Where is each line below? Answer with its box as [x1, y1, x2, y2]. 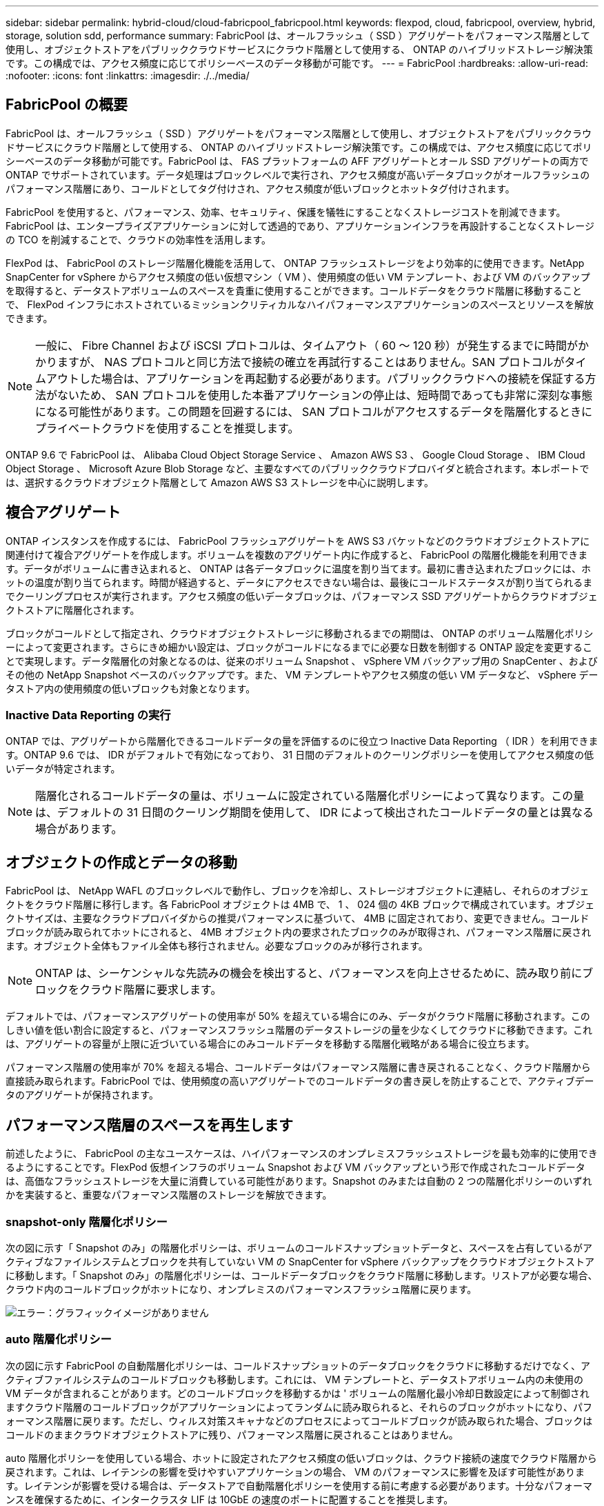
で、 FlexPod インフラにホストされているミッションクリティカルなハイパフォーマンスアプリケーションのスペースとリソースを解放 [6, 298, 594, 310]
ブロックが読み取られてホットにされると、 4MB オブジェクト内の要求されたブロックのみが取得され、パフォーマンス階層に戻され [6, 926, 592, 938]
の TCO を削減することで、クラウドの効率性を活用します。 [6, 233, 272, 245]
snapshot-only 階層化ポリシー [6, 1214, 168, 1229]
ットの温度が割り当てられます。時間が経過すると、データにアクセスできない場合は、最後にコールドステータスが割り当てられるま [6, 576, 593, 588]
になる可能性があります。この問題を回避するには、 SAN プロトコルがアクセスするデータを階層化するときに [35, 404, 593, 419]
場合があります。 [35, 822, 123, 836]
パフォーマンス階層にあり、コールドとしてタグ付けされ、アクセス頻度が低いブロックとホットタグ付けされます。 [6, 182, 515, 194]
